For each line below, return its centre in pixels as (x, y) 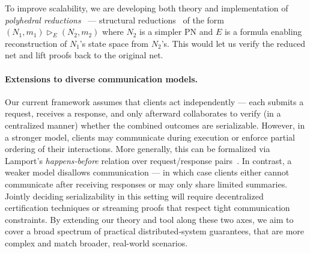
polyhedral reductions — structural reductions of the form (115, 20)
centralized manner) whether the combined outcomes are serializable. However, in (155, 125)
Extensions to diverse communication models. (101, 78)
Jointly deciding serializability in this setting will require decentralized (134, 196)
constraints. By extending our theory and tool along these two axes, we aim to (149, 219)
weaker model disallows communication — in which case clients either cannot (147, 172)
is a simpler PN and (176, 32)
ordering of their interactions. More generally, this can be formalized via (138, 149)
